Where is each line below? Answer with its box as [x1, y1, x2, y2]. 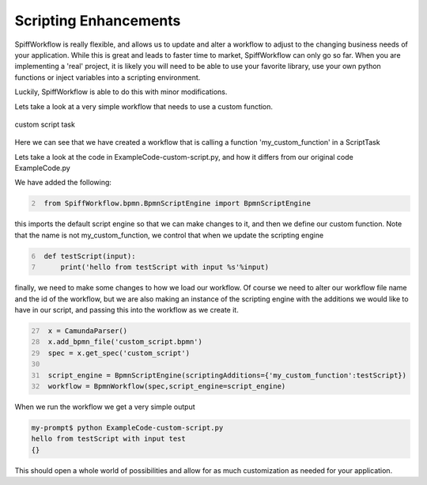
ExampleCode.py [14, 163, 70, 173]
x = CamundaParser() [47, 326, 128, 335]
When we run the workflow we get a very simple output [14, 402, 195, 411]
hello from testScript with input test [31, 434, 186, 443]
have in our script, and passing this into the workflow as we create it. [14, 305, 239, 314]
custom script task [14, 119, 75, 129]
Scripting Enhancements [14, 12, 181, 29]
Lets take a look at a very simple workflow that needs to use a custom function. [14, 101, 273, 111]
